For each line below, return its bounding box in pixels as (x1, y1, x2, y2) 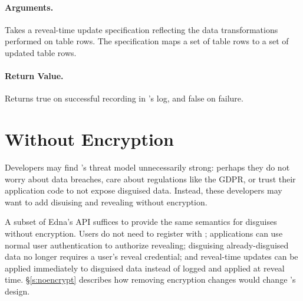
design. (5, 285, 30, 297)
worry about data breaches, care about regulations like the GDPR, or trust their (5, 172, 296, 185)
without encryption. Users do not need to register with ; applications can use (5, 227, 283, 240)
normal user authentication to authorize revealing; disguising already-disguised (5, 238, 289, 251)
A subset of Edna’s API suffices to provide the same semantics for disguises (5, 215, 277, 228)
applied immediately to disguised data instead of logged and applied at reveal (5, 261, 285, 274)
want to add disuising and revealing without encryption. (5, 195, 208, 208)
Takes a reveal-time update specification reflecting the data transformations (5, 23, 278, 35)
